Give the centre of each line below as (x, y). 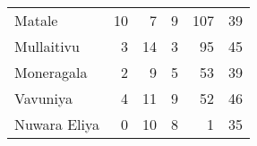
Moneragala (51, 72)
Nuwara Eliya (57, 124)
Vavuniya (43, 98)
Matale (36, 20)
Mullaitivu (47, 46)
